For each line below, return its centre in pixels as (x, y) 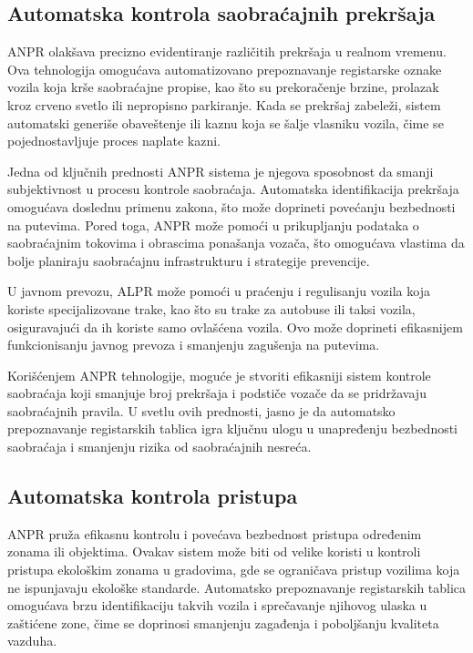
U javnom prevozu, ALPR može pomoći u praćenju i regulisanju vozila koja (219, 291)
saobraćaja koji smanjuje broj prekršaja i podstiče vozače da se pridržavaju (217, 393)
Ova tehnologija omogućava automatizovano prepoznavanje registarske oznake (225, 69)
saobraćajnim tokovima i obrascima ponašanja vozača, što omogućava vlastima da (236, 243)
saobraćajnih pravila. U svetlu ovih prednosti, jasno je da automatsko (201, 410)
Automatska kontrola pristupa (153, 496)
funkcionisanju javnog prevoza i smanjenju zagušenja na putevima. (194, 345)
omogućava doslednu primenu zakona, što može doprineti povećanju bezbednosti (231, 206)
